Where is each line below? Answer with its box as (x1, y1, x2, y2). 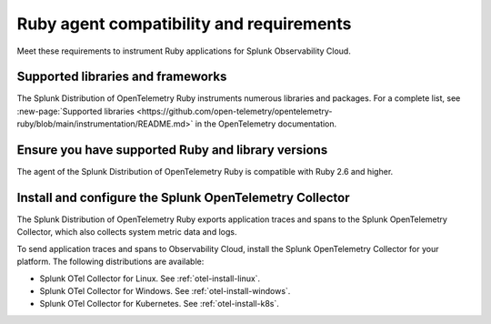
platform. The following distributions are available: (16, 256, 205, 268)
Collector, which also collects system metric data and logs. (16, 227, 237, 238)
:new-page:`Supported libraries (16, 106, 135, 116)
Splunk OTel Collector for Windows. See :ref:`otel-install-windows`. (39, 286, 291, 296)
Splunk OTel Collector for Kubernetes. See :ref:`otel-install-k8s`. (39, 299, 279, 309)
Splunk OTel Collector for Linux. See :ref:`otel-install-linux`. (39, 273, 261, 284)
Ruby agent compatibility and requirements (16, 14, 352, 34)
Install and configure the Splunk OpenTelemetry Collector (16, 189, 350, 205)
